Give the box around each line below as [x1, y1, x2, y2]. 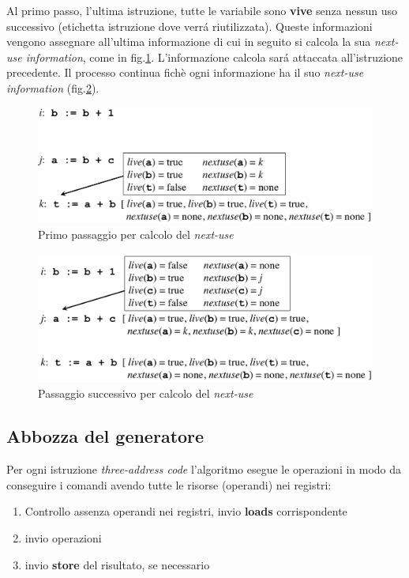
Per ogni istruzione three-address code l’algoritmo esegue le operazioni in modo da [6, 461, 402, 478]
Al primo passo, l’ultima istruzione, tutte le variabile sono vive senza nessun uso [6, 2, 398, 18]
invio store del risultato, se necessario [24, 556, 210, 572]
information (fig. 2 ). [6, 79, 99, 96]
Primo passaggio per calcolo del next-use [38, 226, 234, 243]
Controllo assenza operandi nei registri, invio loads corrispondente [24, 503, 347, 519]
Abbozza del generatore [6, 424, 204, 448]
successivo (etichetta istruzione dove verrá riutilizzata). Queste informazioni [6, 17, 373, 34]
